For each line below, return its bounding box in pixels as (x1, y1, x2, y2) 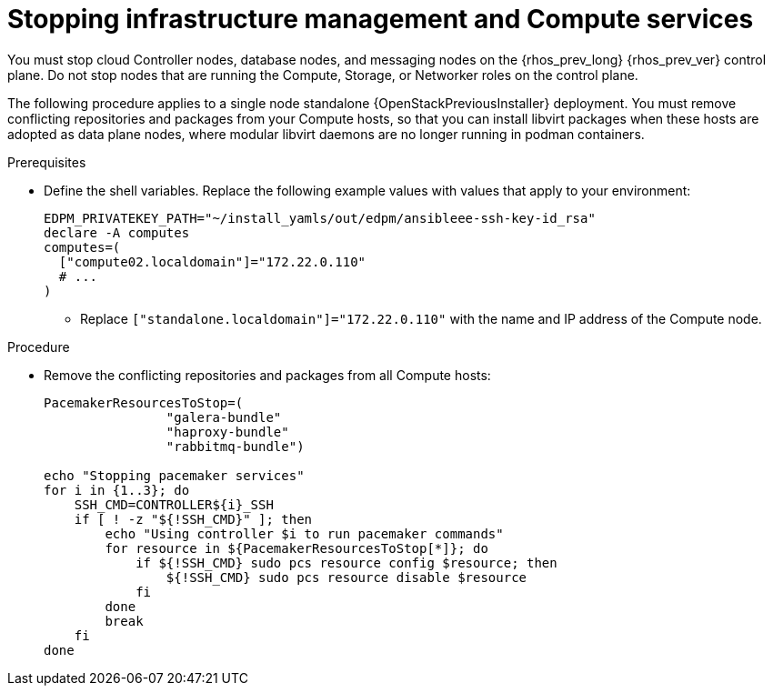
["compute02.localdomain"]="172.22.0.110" (58, 254, 366, 269)
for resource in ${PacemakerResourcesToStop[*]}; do (105, 540, 488, 556)
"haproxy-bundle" (166, 424, 289, 439)
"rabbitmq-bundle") (166, 438, 305, 454)
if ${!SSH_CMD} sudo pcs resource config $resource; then (136, 555, 557, 570)
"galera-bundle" (166, 409, 282, 425)
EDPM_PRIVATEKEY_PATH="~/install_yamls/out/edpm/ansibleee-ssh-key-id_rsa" (44, 210, 596, 226)
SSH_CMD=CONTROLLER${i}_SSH (74, 497, 274, 512)
